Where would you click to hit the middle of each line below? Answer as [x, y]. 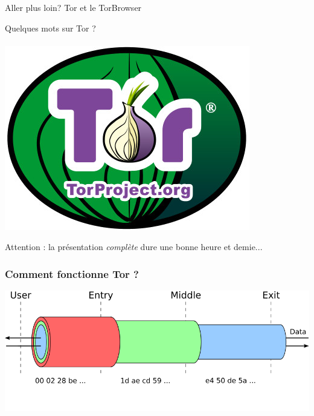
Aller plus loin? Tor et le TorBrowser [73, 7]
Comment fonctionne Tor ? [72, 273]
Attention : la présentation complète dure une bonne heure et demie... [134, 247]
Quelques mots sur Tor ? [50, 28]
